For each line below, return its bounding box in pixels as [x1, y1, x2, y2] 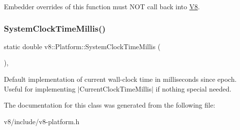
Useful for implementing [4, 83, 76, 93]
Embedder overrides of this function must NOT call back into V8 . [4, 1, 200, 11]
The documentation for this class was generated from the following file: [4, 100, 215, 110]
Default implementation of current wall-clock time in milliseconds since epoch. [4, 74, 237, 84]
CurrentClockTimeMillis [79, 83, 152, 93]
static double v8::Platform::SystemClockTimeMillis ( [4, 41, 161, 51]
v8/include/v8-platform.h [4, 116, 80, 126]
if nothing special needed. [155, 83, 232, 93]
